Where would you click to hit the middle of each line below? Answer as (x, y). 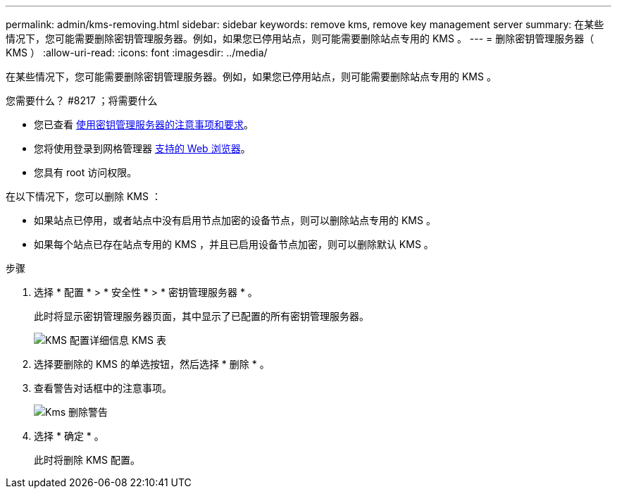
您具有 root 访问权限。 (86, 172)
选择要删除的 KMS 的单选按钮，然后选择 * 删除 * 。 (152, 364)
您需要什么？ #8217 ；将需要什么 (82, 100)
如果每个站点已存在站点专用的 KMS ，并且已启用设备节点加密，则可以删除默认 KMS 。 (234, 244)
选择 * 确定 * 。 (69, 436)
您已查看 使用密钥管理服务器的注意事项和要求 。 (144, 124)
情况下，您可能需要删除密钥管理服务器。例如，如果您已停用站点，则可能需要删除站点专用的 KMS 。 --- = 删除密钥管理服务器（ (300, 38)
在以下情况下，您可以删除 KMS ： (83, 196)
